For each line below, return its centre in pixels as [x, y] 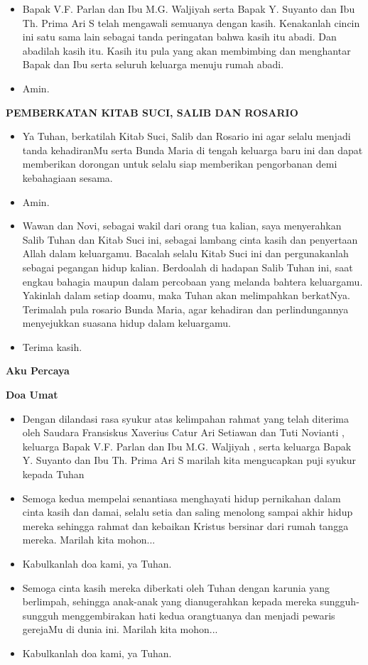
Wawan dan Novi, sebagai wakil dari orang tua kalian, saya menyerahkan [182, 226]
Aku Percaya [38, 371]
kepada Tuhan [53, 474]
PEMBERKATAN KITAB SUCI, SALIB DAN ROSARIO [152, 112]
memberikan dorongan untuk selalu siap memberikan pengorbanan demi [180, 164]
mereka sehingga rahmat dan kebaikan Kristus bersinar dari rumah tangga [185, 525]
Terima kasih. [52, 346]
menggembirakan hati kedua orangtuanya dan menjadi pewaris [199, 615]
